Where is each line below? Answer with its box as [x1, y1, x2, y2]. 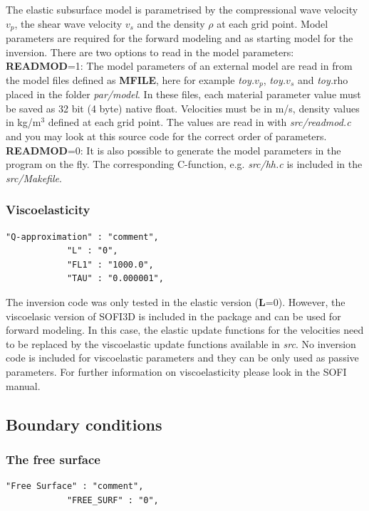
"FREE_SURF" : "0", [66, 495, 159, 505]
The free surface [6, 450, 100, 468]
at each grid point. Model [217, 16, 328, 31]
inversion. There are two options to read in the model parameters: [6, 44, 294, 59]
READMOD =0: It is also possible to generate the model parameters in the [6, 142, 341, 157]
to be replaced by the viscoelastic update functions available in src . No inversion [6, 336, 356, 351]
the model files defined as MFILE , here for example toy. [6, 72, 255, 87]
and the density [137, 16, 205, 31]
